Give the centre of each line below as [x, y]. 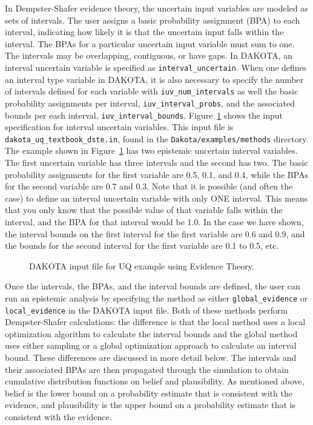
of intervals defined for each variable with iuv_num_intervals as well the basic [152, 91]
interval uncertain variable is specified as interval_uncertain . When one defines [156, 67]
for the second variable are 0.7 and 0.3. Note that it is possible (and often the [149, 186]
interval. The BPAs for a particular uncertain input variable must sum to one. [150, 43]
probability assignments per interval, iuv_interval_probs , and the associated [150, 103]
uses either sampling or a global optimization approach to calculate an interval [151, 345]
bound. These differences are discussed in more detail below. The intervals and [151, 357]
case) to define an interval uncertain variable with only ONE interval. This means [156, 198]
